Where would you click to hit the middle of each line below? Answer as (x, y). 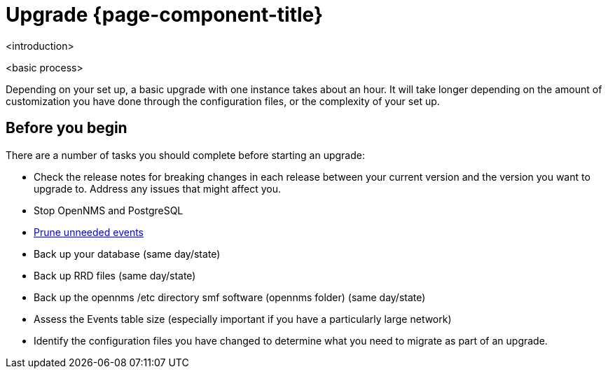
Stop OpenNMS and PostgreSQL (109, 210)
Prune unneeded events (89, 232)
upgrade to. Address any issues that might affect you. (157, 188)
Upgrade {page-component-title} (165, 15)
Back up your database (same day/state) (127, 254)
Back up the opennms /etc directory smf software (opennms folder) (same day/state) (230, 297)
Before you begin (67, 128)
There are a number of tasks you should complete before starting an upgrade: (185, 155)
